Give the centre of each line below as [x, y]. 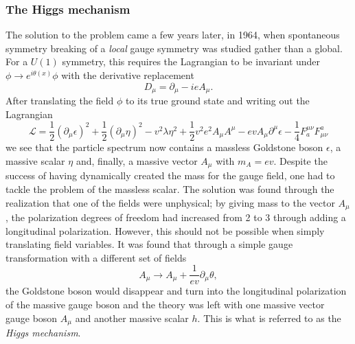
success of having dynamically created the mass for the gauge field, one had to [170, 175]
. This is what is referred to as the [269, 318]
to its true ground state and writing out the [217, 101]
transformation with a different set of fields [96, 257]
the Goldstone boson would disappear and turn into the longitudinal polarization [176, 291]
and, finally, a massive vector [137, 160]
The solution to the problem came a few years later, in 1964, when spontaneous [173, 35]
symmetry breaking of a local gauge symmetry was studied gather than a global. [174, 48]
